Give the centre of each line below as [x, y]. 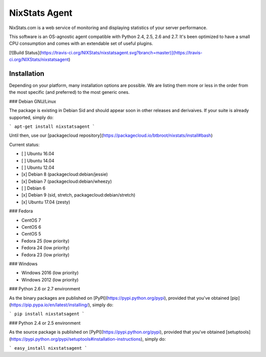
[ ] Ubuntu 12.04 [38, 167]
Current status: [24, 144]
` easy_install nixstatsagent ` [48, 348]
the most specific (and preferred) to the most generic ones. [69, 92]
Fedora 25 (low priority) [46, 241]
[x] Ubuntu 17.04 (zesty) [46, 202]
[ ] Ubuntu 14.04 [38, 160]
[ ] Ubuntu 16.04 [38, 154]
